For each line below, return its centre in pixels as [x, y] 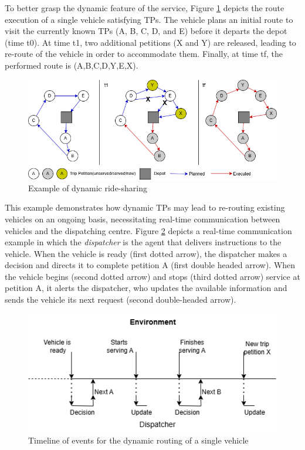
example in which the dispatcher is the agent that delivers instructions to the [143, 242]
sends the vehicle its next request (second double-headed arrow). [121, 300]
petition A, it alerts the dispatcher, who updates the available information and [146, 288]
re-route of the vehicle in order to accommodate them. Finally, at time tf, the [144, 54]
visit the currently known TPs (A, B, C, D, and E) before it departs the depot [146, 31]
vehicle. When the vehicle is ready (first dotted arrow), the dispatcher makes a [146, 253]
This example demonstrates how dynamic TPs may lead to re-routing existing [145, 207]
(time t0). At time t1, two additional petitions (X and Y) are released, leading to [150, 42]
